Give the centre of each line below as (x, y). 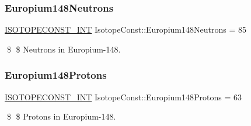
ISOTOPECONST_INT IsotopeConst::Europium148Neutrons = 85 (125, 29)
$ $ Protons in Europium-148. (61, 116)
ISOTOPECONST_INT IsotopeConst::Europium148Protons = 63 (123, 97)
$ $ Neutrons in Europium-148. (64, 49)
